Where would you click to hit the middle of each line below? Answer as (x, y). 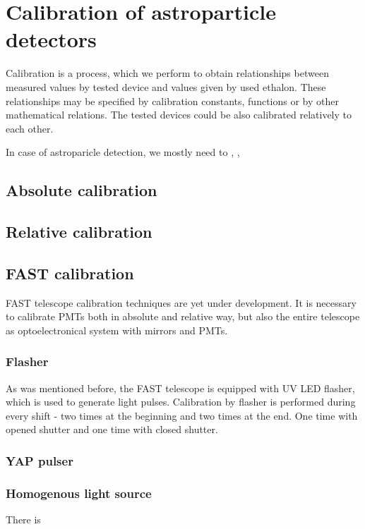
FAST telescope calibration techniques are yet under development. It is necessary (181, 302)
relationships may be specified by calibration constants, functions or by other (172, 101)
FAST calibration (70, 273)
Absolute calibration (82, 190)
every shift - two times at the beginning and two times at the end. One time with (182, 415)
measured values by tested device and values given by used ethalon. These (166, 86)
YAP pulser (40, 460)
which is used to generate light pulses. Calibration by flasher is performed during (181, 402)
